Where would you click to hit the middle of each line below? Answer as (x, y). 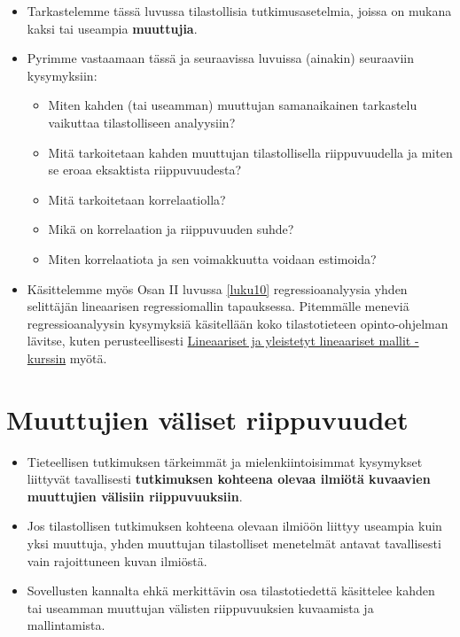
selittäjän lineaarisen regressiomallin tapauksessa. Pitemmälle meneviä (218, 306)
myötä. (88, 357)
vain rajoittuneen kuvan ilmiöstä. (117, 560)
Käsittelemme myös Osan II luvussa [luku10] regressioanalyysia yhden (217, 288)
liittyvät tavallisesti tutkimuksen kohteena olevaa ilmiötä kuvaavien (229, 479)
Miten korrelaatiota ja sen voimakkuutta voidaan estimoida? (212, 258)
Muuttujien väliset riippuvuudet (207, 419)
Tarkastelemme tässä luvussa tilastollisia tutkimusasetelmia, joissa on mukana (239, 11)
